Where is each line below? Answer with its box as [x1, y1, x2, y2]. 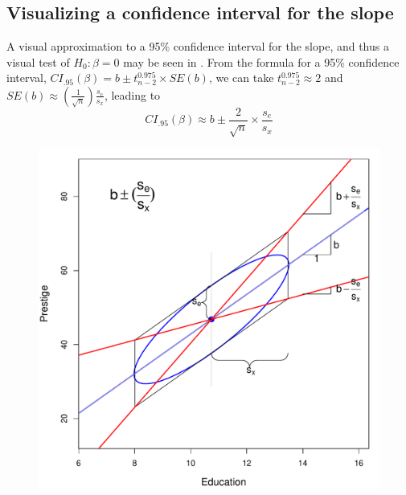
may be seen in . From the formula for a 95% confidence [123, 53, 400, 70]
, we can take [208, 69, 274, 86]
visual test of [6, 53, 70, 70]
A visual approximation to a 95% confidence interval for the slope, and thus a [6, 38, 389, 55]
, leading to [104, 86, 161, 103]
